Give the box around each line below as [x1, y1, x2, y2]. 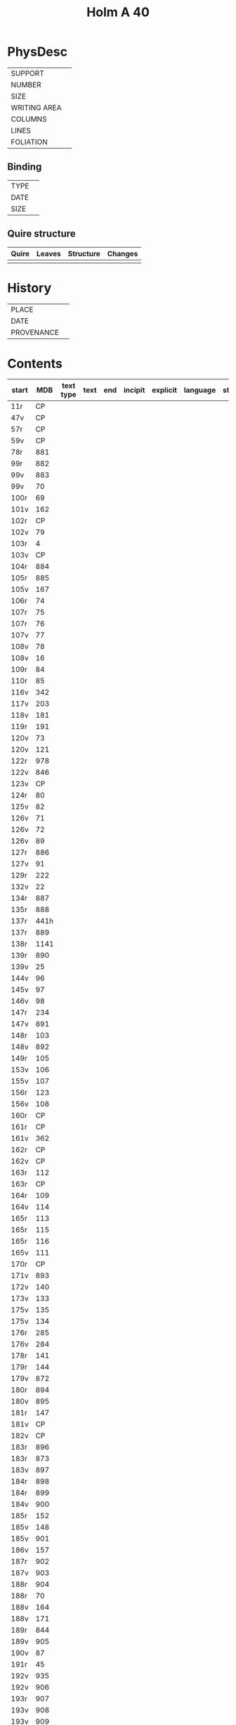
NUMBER [11, 80, 41, 89]
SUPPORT [11, 68, 44, 78]
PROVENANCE [11, 327, 60, 337]
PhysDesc [7, 44, 68, 60]
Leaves [36, 248, 61, 258]
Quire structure [7, 228, 76, 240]
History [7, 279, 52, 296]
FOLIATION [11, 137, 48, 146]
